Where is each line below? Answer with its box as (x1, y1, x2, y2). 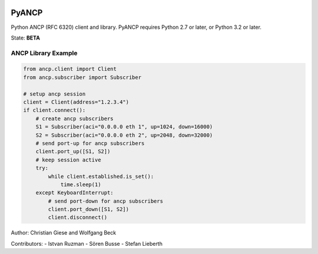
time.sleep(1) (60, 181, 101, 188)
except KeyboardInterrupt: (35, 189, 114, 196)
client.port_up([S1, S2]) (35, 148, 111, 155)
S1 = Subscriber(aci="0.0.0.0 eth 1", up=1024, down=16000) (35, 124, 213, 130)
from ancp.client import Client (23, 65, 117, 72)
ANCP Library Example (11, 49, 78, 57)
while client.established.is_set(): (48, 173, 154, 180)
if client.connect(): (23, 107, 86, 114)
